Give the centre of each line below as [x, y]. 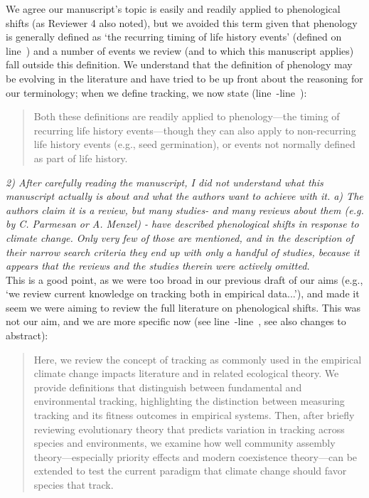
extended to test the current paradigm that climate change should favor [190, 471]
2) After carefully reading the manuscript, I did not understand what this [165, 182]
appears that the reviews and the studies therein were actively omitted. [158, 266]
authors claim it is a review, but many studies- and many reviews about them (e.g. [185, 210]
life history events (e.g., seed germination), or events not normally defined [194, 144]
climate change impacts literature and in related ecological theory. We [186, 373]
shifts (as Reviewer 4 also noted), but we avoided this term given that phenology [182, 22]
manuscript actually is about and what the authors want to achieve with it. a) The [184, 196]
